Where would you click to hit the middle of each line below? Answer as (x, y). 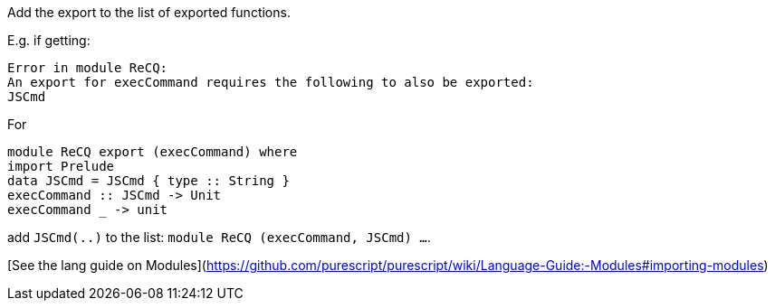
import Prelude (61, 166)
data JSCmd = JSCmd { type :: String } (148, 181)
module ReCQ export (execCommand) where (153, 152)
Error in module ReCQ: (88, 68)
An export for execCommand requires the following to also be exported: (271, 82)
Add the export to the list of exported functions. (149, 12)
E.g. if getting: (49, 40)
